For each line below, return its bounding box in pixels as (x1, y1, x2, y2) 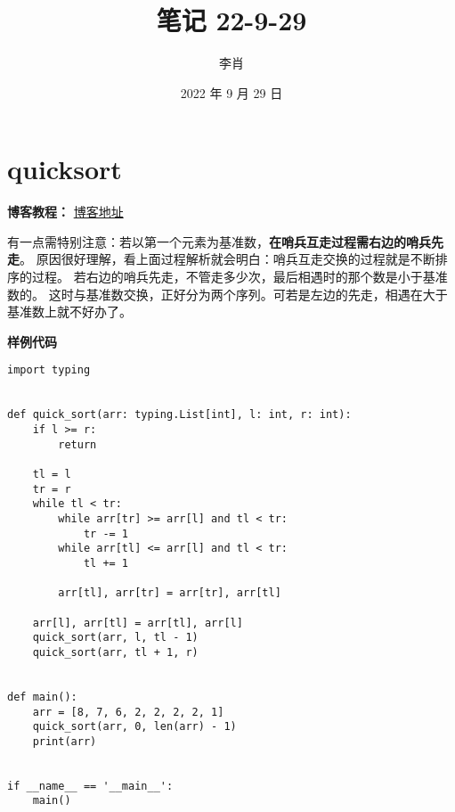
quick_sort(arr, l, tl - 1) (32, 631, 199, 644)
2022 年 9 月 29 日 (180, 83, 283, 102)
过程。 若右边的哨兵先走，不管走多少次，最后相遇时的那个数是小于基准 (31, 267, 448, 286)
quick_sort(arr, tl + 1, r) (32, 645, 199, 659)
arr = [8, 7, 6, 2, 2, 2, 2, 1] (32, 705, 224, 718)
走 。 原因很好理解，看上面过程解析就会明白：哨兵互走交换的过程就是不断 (7, 250, 435, 268)
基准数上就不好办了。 (7, 302, 132, 321)
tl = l (32, 468, 71, 480)
